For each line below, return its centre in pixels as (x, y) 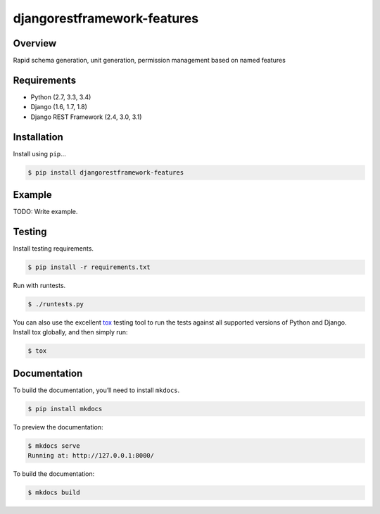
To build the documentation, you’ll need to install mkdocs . (96, 390)
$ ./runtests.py (56, 304)
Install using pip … (39, 153)
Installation (38, 137)
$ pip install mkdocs (65, 409)
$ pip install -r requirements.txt (89, 267)
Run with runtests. (39, 286)
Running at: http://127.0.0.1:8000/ (91, 456)
